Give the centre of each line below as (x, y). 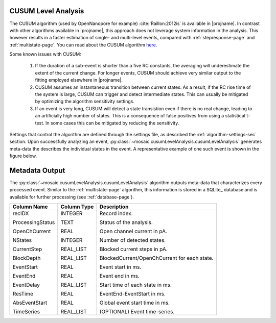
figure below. (23, 156)
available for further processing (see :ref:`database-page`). (72, 197)
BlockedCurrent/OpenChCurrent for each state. (156, 258)
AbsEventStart (30, 303)
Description (114, 207)
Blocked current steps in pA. (134, 249)
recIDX (21, 213)
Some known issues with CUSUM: (45, 54)
